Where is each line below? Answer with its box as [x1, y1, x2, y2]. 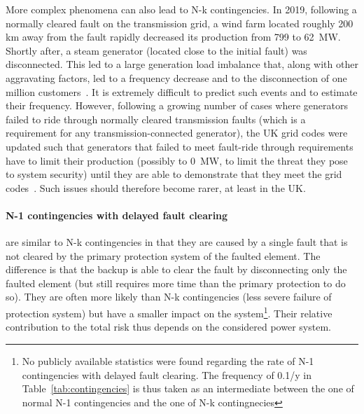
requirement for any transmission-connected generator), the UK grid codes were [6, 125, 348, 140]
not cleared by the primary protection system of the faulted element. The [6, 248, 321, 263]
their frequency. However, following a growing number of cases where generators [6, 98, 348, 113]
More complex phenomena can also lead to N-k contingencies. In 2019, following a [6, 2, 357, 16]
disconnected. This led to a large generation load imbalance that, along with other [6, 57, 358, 71]
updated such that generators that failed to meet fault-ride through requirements [6, 139, 353, 153]
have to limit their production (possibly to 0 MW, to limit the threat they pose [6, 153, 348, 167]
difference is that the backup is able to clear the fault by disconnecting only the [6, 262, 347, 277]
